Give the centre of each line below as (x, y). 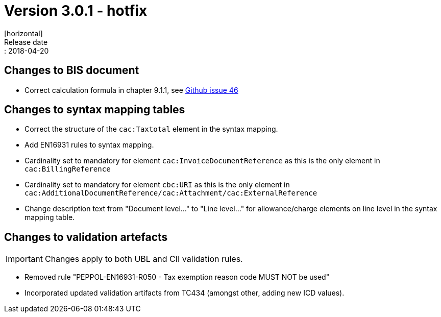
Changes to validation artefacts (86, 237)
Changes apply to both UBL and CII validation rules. (144, 259)
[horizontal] (23, 33)
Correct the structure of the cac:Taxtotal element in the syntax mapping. (151, 129)
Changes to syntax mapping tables (95, 110)
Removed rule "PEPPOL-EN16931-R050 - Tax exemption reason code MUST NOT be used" (177, 277)
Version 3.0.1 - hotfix (76, 11)
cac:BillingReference (68, 169)
